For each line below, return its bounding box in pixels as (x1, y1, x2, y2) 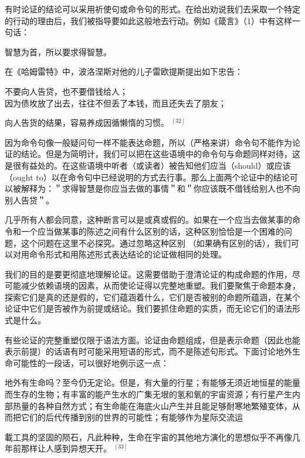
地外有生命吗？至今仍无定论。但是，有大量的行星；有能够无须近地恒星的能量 (5, 376, 300, 389)
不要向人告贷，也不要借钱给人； (5, 85, 128, 97)
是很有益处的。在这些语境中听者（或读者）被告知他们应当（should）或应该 (5, 159, 291, 171)
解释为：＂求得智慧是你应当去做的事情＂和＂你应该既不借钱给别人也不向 (21, 182, 300, 195)
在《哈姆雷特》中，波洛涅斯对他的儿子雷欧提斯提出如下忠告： (5, 65, 243, 78)
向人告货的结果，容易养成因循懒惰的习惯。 (5, 116, 169, 129)
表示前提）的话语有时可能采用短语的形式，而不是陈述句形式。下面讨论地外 (5, 345, 292, 357)
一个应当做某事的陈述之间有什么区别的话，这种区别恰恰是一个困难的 (21, 225, 284, 237)
